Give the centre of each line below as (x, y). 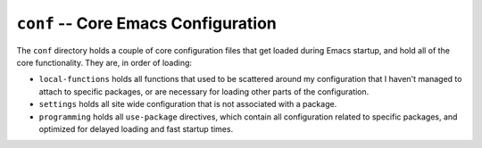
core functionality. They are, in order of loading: (104, 62)
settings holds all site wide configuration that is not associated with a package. (188, 104)
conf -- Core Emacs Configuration (146, 23)
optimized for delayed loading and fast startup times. (136, 128)
